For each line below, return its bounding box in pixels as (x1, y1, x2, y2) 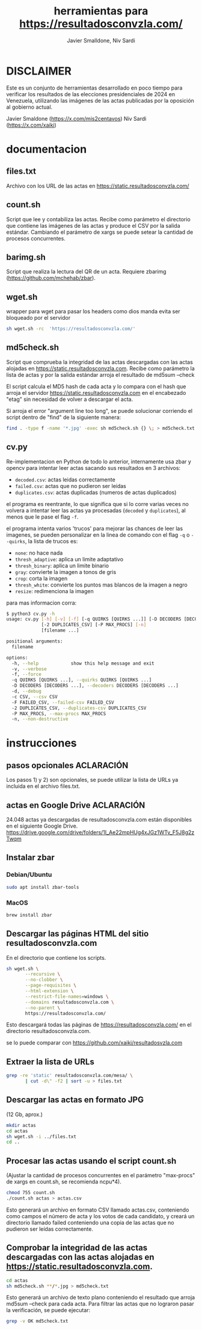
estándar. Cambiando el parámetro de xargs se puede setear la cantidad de (6, 228, 194, 236)
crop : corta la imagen (14, 575, 68, 582)
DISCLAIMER (6, 64, 72, 78)
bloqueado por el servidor (6, 314, 71, 322)
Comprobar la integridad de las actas (6, 1243, 148, 1253)
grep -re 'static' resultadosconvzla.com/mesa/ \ (6, 1073, 133, 1079)
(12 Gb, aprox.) (6, 1111, 43, 1118)
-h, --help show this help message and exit (11, 660, 155, 667)
